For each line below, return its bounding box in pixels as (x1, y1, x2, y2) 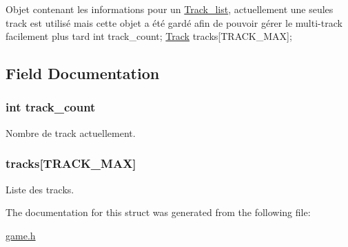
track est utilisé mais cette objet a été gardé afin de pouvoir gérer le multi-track (6, 15, 342, 30)
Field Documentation (6, 63, 160, 84)
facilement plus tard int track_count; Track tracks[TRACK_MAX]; (6, 29, 292, 43)
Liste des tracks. (6, 182, 74, 196)
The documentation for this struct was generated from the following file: (6, 205, 311, 219)
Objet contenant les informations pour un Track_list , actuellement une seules (6, 2, 334, 16)
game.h (6, 228, 36, 242)
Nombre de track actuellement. (6, 125, 136, 140)
